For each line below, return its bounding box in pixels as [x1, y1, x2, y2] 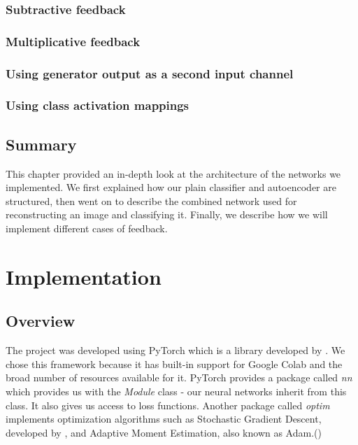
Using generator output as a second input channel [6, 64, 294, 82]
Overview [6, 310, 76, 332]
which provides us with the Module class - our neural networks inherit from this [6, 383, 347, 398]
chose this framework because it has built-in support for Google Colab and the [6, 356, 343, 371]
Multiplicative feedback [6, 32, 141, 50]
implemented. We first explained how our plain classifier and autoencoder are [6, 180, 336, 195]
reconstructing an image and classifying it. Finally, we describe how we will [6, 207, 328, 222]
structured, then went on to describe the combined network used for [6, 193, 297, 208]
